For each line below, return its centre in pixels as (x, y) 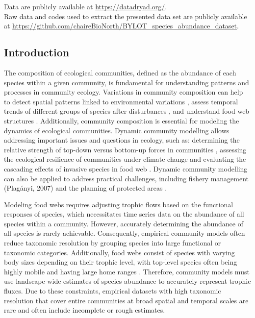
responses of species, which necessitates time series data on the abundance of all (124, 214)
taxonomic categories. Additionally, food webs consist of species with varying (119, 252)
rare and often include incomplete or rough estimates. (85, 310)
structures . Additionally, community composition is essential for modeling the (122, 120)
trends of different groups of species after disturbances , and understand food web (127, 111)
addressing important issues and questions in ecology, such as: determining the (122, 140)
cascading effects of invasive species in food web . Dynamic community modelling (126, 168)
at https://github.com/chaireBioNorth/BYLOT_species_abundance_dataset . (121, 26)
